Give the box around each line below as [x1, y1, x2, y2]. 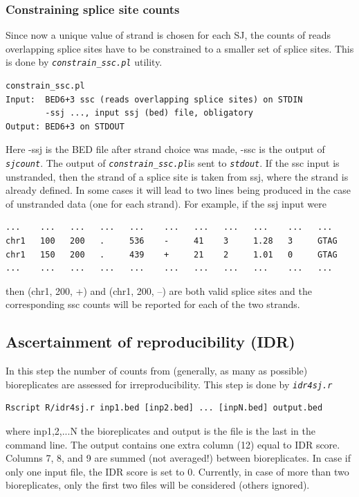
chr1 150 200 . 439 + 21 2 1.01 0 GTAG [6, 249, 338, 260]
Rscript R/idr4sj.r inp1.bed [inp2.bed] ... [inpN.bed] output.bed [6, 403, 323, 413]
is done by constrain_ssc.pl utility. [6, 55, 163, 69]
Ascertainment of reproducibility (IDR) [6, 331, 295, 352]
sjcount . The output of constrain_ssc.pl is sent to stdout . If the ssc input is [6, 156, 340, 170]
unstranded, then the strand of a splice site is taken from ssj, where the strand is [6, 169, 349, 183]
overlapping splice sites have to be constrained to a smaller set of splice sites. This [6, 41, 354, 55]
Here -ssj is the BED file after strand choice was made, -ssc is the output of [6, 142, 325, 156]
